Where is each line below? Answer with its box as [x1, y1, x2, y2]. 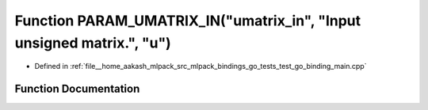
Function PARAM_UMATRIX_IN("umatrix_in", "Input [14, 12, 361, 29]
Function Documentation [14, 82, 140, 96]
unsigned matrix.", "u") [14, 34, 172, 51]
